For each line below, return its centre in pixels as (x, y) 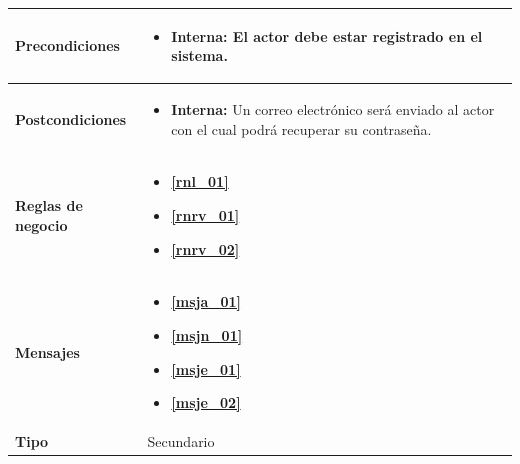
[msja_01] (206, 301)
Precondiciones (67, 45)
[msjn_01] (207, 335)
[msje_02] (206, 402)
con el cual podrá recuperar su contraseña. (301, 128)
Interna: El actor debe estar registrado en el (327, 35)
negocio (41, 224)
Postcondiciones (71, 118)
